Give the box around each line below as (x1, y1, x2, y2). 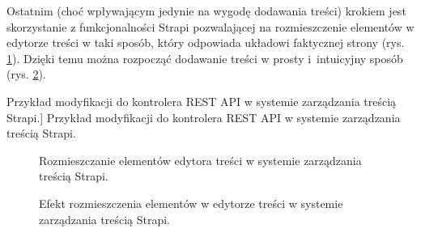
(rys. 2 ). (6, 66, 46, 83)
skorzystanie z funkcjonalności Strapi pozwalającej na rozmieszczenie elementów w (6, 18, 415, 35)
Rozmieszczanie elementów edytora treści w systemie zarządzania (39, 151, 362, 168)
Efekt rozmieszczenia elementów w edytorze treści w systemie (39, 194, 343, 211)
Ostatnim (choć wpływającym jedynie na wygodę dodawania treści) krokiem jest (6, 2, 406, 19)
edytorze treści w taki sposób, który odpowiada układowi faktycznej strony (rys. (6, 34, 405, 51)
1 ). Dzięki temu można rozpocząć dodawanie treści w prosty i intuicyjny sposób (6, 49, 403, 66)
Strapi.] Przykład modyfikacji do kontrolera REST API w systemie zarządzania (6, 108, 401, 125)
